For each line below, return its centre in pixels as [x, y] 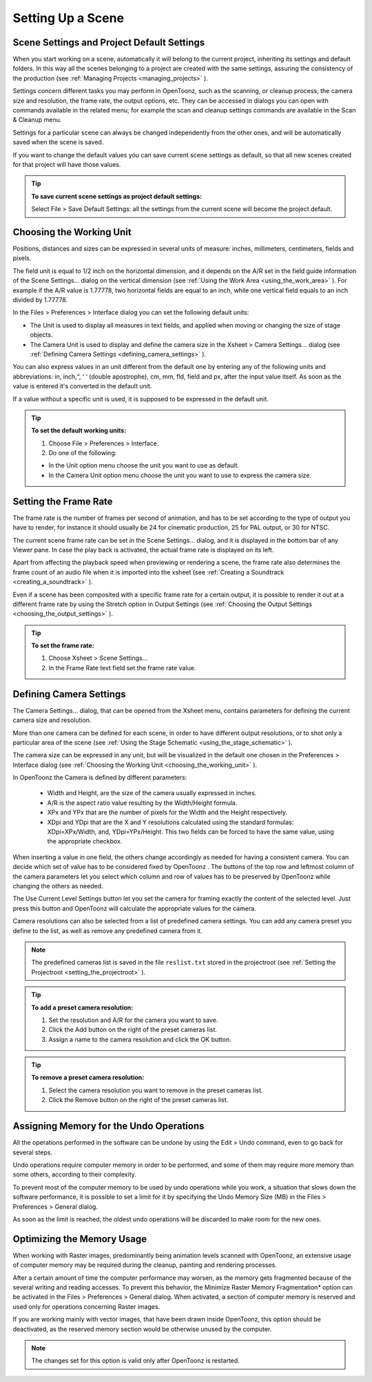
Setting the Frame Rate [63, 501]
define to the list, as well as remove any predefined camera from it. [107, 930]
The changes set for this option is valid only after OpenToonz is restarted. [136, 1361]
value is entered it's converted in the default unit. [82, 386]
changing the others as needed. [58, 886]
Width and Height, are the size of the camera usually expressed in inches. [152, 793]
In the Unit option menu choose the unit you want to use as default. [144, 465]
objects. [41, 335]
